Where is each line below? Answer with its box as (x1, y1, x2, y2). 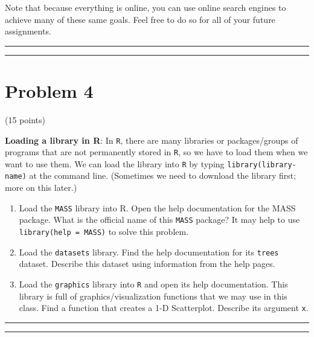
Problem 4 (5, 78, 94, 103)
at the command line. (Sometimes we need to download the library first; (29, 169, 296, 182)
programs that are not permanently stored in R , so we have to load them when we (5, 146, 308, 158)
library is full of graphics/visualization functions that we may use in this (19, 289, 287, 302)
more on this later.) (5, 181, 77, 194)
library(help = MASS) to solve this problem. (19, 225, 189, 238)
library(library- (227, 160, 296, 169)
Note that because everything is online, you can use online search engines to (5, 1, 286, 13)
